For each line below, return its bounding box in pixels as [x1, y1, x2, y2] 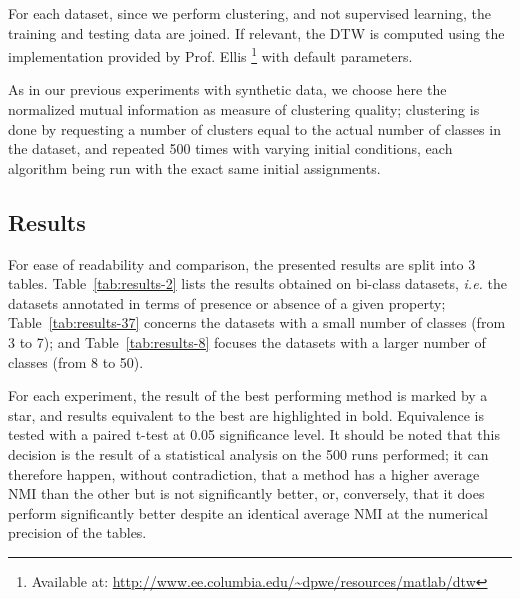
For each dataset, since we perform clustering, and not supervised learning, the [8, 3, 492, 23]
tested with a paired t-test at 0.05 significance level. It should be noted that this [8, 424, 500, 445]
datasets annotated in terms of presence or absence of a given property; [8, 292, 446, 313]
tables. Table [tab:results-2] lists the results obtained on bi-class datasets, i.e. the [8, 273, 507, 294]
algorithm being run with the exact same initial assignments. [8, 157, 381, 178]
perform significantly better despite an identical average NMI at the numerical [8, 502, 488, 523]
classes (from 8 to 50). [8, 351, 144, 372]
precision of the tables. [8, 522, 147, 543]
